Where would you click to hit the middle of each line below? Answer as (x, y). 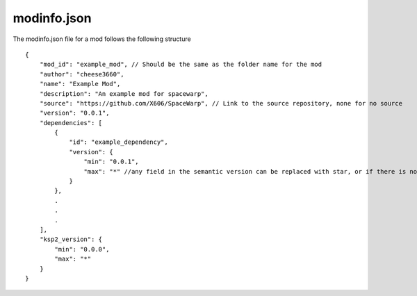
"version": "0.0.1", (74, 113)
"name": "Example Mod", (80, 84)
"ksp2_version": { (71, 239)
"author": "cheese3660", (82, 74)
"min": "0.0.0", (82, 249)
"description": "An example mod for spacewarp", (124, 93)
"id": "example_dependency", (118, 142)
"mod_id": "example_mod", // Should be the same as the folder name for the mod (181, 65)
